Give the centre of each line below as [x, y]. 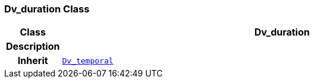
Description [33, 47]
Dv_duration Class [47, 9]
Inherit [33, 61]
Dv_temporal [88, 60]
